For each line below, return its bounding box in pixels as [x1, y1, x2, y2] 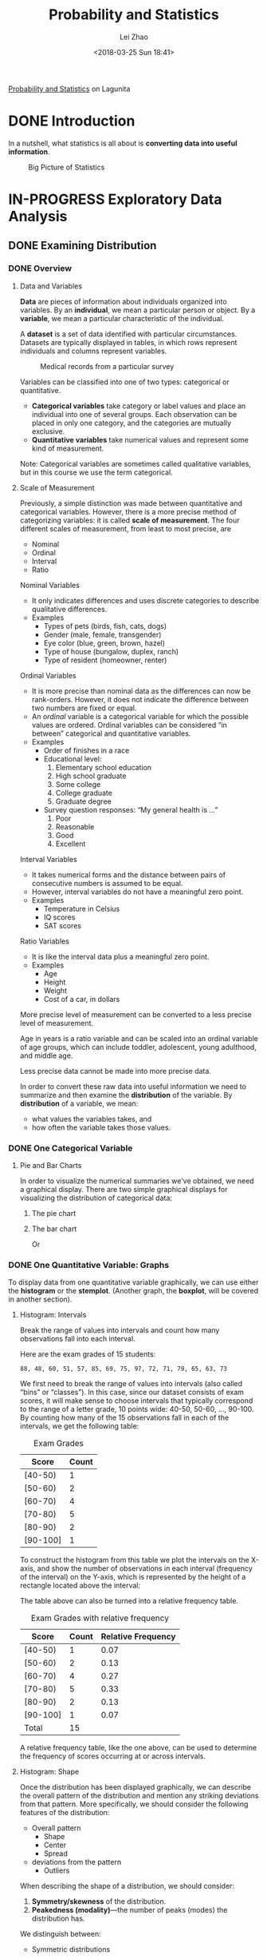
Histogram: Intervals [19, 1310, 87, 1320]
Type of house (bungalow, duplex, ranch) [43, 646, 179, 656]
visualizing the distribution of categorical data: [19, 1193, 173, 1203]
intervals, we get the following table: [19, 1421, 139, 1431]
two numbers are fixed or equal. [31, 703, 137, 713]
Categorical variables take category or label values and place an [31, 401, 246, 411]
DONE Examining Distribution [8, 239, 157, 252]
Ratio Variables [19, 936, 69, 946]
